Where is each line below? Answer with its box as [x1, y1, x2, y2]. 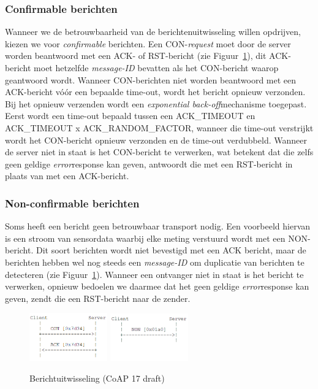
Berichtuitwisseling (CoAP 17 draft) [29, 371, 165, 384]
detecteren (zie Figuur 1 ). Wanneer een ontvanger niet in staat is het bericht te [5, 268, 304, 280]
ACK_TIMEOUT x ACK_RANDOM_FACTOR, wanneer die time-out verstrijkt [5, 121, 314, 134]
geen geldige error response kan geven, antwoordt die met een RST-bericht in [5, 157, 293, 170]
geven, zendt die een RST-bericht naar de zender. [5, 291, 191, 304]
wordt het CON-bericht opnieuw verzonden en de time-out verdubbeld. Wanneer [5, 133, 307, 146]
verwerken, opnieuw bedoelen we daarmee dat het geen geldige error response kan [5, 280, 309, 293]
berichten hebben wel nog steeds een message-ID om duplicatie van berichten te [5, 255, 305, 268]
